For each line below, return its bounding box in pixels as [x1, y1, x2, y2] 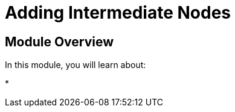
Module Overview [5, 34, 114, 49]
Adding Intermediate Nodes [5, 2, 231, 23]
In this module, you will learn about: [5, 60, 146, 70]
